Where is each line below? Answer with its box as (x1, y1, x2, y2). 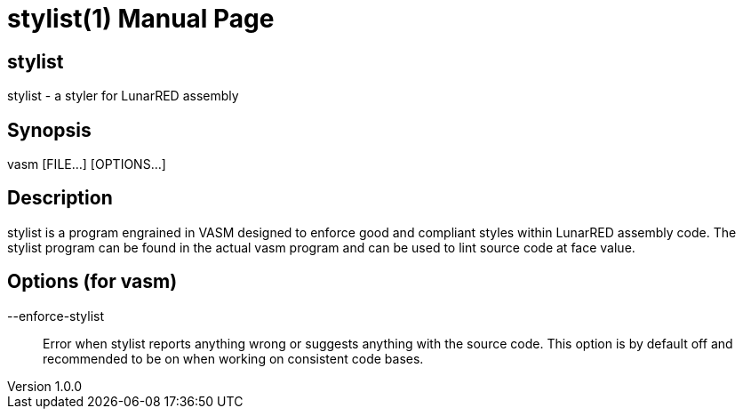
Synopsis (7, 118, 92, 141)
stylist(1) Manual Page (7, 4, 275, 34)
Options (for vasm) (7, 270, 178, 293)
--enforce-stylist (7, 308, 105, 324)
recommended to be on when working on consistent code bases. (43, 350, 424, 366)
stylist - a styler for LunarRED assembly (7, 88, 239, 104)
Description (7, 187, 113, 210)
